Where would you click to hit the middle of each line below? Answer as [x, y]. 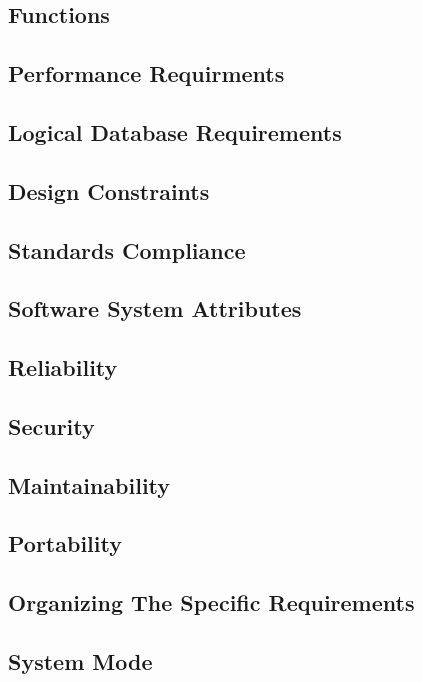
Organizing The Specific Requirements [211, 602]
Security [51, 425]
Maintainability [89, 484]
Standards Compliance [127, 249]
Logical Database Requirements [175, 131]
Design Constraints [109, 190]
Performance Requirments [146, 73]
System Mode [80, 660]
